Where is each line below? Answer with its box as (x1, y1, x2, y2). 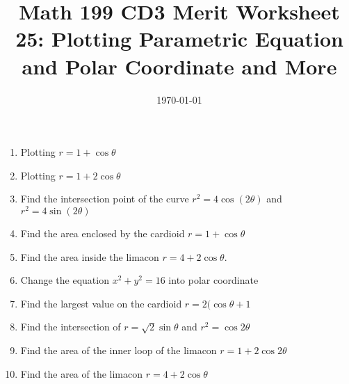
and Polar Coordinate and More (22, 51, 337, 80)
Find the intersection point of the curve (20, 191, 189, 206)
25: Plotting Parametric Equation (15, 24, 343, 53)
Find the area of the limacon (20, 366, 143, 381)
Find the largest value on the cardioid (20, 296, 182, 310)
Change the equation (20, 273, 109, 287)
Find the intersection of (20, 319, 121, 334)
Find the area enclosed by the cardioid (20, 225, 185, 240)
